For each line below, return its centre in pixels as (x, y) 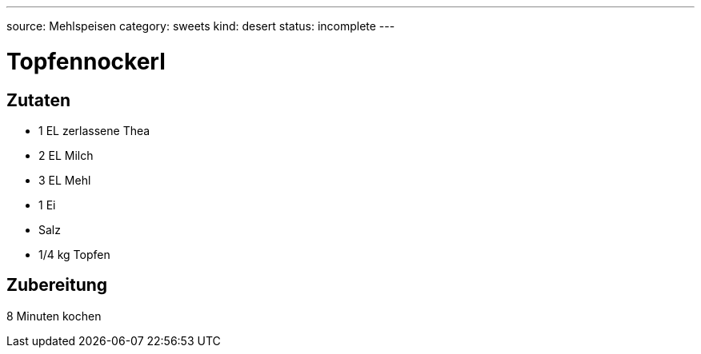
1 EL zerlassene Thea (94, 130)
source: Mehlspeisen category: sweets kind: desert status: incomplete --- (201, 26)
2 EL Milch (66, 155)
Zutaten (39, 100)
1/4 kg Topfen (74, 254)
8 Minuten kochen (54, 316)
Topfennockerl (86, 61)
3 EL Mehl (65, 180)
